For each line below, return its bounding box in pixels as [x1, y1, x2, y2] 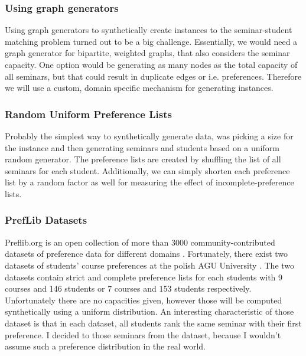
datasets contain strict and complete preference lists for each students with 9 [5, 270, 283, 283]
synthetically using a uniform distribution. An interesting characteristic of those [5, 305, 294, 318]
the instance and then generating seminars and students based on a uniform [5, 141, 279, 153]
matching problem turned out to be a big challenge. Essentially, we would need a [5, 35, 298, 47]
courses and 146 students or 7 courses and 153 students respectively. [5, 282, 252, 295]
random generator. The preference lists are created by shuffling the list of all [5, 153, 281, 165]
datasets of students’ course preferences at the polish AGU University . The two [5, 259, 295, 271]
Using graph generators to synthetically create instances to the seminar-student [5, 24, 292, 36]
